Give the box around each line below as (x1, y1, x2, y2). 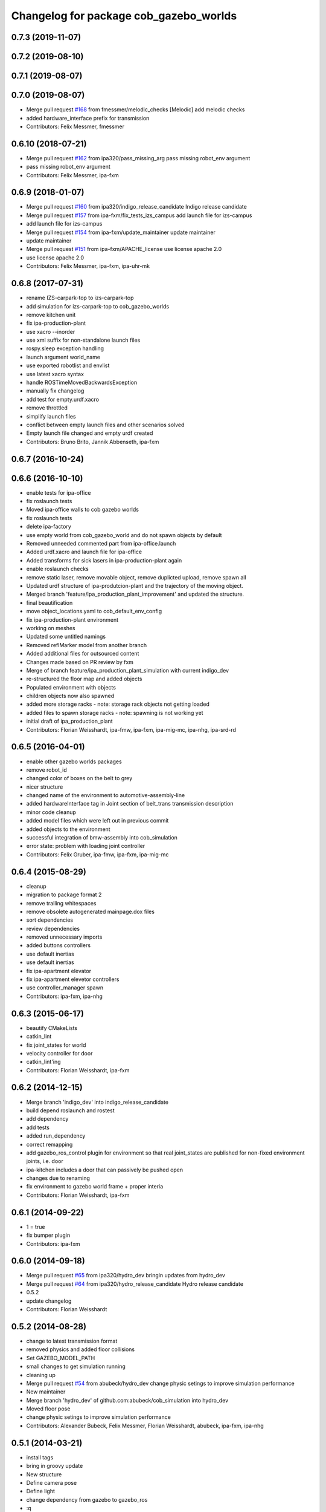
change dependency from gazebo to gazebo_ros (26, 1496, 148, 1503)
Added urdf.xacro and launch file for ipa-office (26, 548, 142, 556)
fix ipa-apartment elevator (26, 967, 92, 974)
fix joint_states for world (26, 1041, 86, 1049)
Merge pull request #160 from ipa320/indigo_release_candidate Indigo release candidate (26, 203, 247, 210)
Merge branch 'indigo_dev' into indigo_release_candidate (26, 1098, 169, 1106)
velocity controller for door (26, 1049, 93, 1057)
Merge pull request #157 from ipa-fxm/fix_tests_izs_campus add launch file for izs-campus (26, 212, 252, 219)
